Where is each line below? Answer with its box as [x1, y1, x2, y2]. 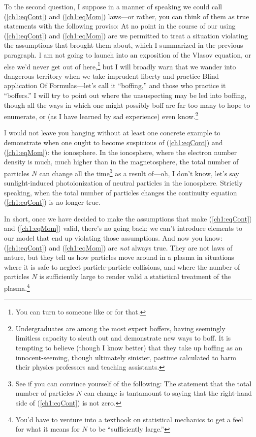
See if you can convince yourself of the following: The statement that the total [15, 378, 252, 388]
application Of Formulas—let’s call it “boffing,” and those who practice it [4, 80, 226, 91]
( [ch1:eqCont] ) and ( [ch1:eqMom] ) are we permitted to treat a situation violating [4, 30, 248, 40]
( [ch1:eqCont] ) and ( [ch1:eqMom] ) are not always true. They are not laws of [4, 242, 233, 252]
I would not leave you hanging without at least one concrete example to [4, 127, 221, 138]
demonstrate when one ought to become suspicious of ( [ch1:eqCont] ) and [4, 137, 223, 148]
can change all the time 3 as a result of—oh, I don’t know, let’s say [39, 166, 239, 178]
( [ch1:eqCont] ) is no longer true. [4, 197, 100, 207]
